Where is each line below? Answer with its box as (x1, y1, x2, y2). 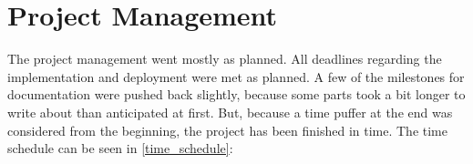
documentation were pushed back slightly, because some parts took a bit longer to (7, 85, 466, 104)
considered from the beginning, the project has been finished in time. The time (7, 120, 447, 139)
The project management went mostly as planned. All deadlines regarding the (7, 49, 442, 68)
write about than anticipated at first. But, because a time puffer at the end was (7, 102, 453, 121)
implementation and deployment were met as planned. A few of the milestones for (7, 67, 465, 86)
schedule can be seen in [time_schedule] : (7, 138, 233, 158)
